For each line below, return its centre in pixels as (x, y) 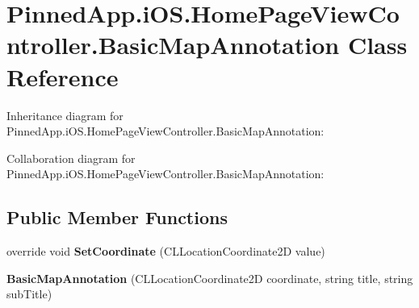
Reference (63, 76)
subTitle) (29, 294)
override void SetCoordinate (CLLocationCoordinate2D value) (166, 251)
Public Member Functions (117, 217)
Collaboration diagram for (71, 158)
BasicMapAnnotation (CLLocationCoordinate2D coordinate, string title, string (210, 278)
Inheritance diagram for (65, 115)
